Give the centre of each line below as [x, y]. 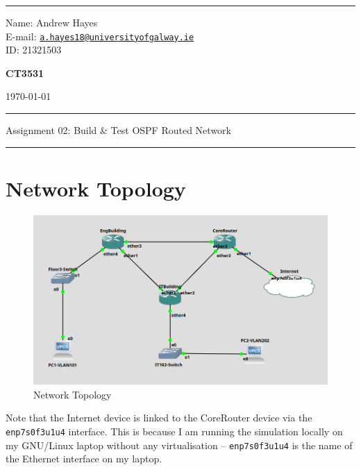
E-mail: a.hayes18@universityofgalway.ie [100, 36]
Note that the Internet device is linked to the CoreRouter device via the [159, 418]
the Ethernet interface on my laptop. [84, 459]
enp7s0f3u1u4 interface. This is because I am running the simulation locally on [174, 431]
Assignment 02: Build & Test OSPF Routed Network [118, 130]
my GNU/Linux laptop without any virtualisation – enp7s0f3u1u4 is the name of [179, 445]
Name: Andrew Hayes [52, 22]
